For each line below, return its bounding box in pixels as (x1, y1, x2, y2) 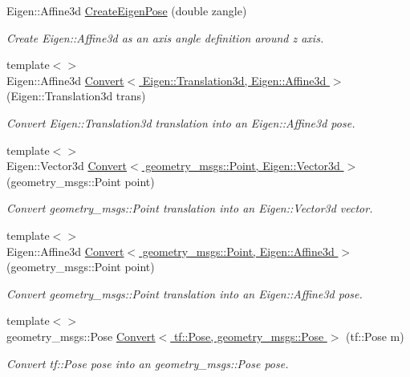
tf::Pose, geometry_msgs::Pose (173, 327, 324, 344)
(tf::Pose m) (346, 327, 404, 344)
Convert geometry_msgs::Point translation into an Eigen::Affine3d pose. (6, 285, 363, 302)
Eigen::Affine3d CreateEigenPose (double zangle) (6, 2, 247, 18)
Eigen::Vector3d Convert (6, 157, 128, 174)
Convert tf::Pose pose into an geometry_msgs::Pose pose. (6, 355, 289, 371)
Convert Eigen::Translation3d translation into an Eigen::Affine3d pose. (6, 114, 355, 131)
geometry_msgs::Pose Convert (6, 327, 156, 344)
